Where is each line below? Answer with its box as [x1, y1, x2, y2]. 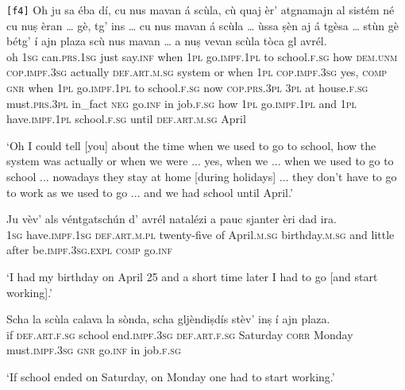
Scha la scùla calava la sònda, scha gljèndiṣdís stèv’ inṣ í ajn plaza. [6, 311, 330, 327]
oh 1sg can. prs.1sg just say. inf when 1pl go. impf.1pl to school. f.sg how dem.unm [6, 48, 398, 64]
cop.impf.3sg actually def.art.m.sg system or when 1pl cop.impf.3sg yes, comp [6, 64, 388, 80]
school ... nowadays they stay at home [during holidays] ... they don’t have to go [6, 168, 397, 184]
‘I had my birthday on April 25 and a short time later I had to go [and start [6, 268, 378, 284]
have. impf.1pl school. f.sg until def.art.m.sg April [6, 110, 246, 127]
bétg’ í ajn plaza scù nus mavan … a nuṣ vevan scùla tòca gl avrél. [6, 33, 327, 49]
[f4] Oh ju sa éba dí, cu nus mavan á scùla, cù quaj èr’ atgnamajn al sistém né [6, 2, 395, 17]
